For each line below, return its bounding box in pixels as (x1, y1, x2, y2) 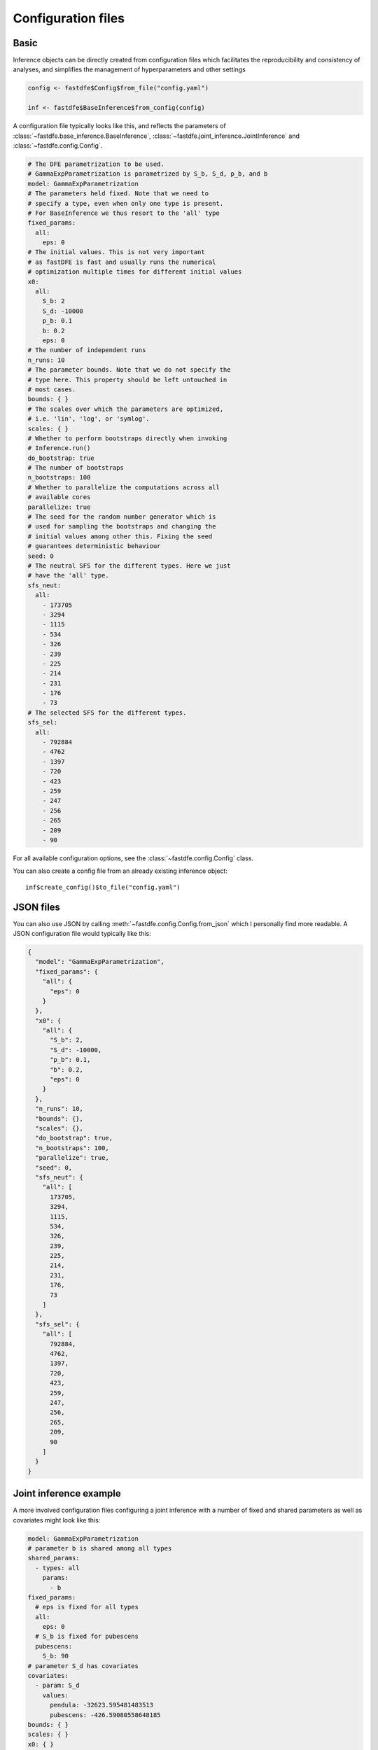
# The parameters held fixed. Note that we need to (27, 190, 209, 197)
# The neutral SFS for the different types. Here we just (27, 561, 231, 570)
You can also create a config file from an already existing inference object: (13, 867, 227, 875)
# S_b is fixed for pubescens (35, 1632, 139, 1641)
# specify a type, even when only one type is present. (27, 199, 224, 207)
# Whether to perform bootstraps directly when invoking (27, 434, 227, 442)
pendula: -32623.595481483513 (50, 1701, 154, 1709)
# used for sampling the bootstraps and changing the (27, 522, 216, 531)
